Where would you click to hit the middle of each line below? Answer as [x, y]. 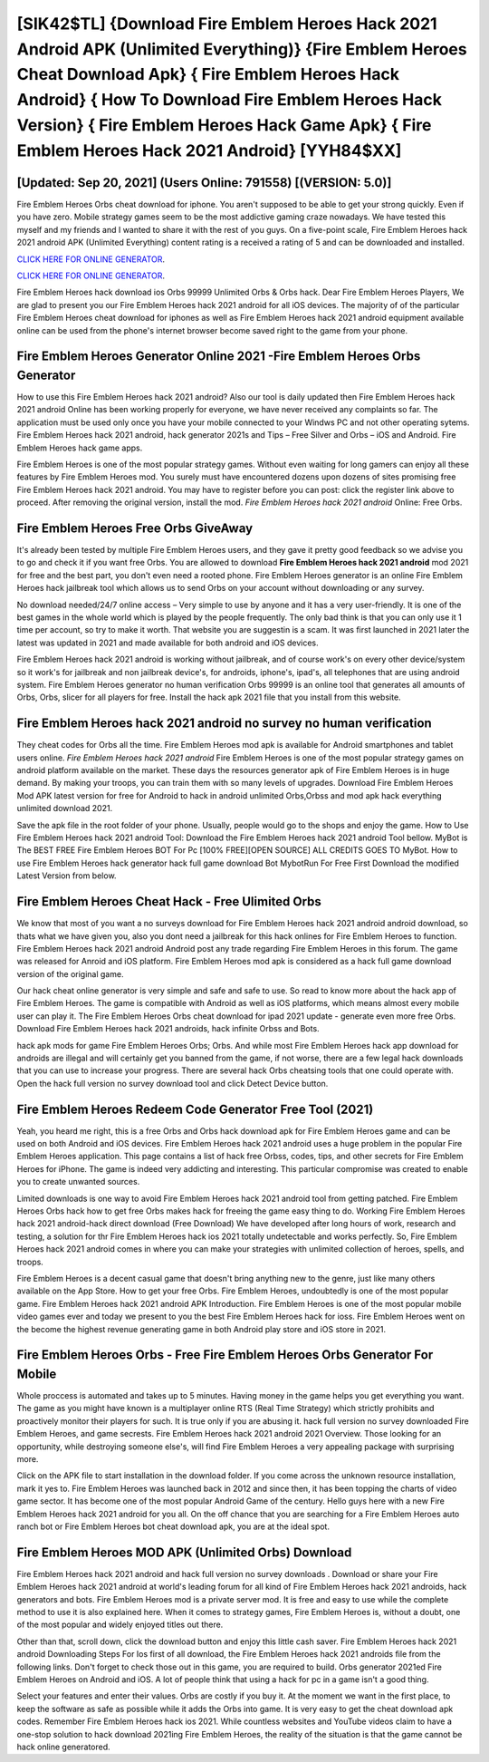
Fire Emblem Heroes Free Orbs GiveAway [135, 528]
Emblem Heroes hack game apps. [80, 448]
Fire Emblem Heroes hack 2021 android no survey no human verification [224, 724]
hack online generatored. [63, 1747]
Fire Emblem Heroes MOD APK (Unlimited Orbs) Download [184, 1552]
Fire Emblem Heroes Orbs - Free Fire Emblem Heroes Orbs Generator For [225, 1355]
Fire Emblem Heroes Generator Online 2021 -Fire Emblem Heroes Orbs [219, 357]
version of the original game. [70, 973]
